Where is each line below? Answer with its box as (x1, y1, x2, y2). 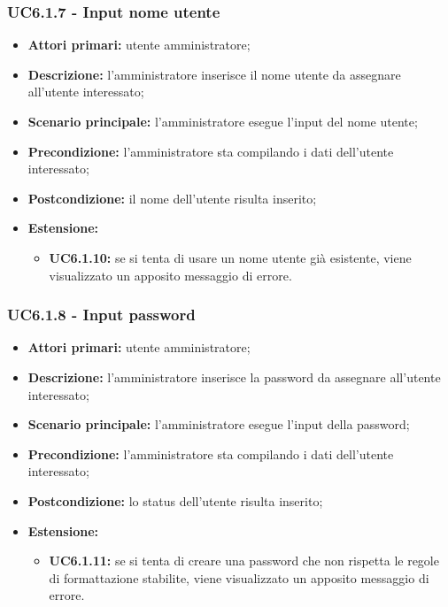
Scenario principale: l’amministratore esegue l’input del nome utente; (27, 112, 418, 130)
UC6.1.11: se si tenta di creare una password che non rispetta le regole (49, 551, 439, 570)
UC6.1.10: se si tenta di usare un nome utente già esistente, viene (49, 248, 412, 266)
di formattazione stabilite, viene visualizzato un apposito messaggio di (49, 568, 429, 587)
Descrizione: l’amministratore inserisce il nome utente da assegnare (27, 65, 401, 83)
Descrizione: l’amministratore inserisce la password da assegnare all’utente (27, 367, 441, 386)
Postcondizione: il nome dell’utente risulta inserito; (27, 188, 317, 207)
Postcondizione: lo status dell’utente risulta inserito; (27, 491, 323, 510)
